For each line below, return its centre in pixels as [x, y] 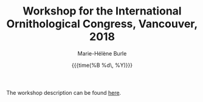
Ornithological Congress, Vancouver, [102, 24]
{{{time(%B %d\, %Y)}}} [102, 65]
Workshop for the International [102, 11]
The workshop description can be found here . [64, 92]
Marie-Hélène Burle [102, 53]
